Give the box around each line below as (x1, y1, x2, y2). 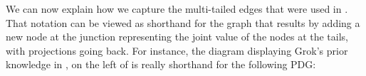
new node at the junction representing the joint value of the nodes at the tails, (6, 29, 348, 44)
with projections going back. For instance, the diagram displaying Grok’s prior (6, 43, 348, 58)
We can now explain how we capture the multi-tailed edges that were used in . (6, 1, 348, 16)
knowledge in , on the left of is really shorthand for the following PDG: (6, 57, 316, 72)
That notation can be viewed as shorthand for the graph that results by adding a (6, 15, 360, 30)
